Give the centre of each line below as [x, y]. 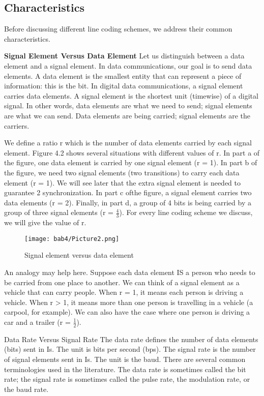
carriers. [17, 125]
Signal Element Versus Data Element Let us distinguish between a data [124, 56]
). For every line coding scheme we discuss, [186, 212]
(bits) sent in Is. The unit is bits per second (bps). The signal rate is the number [130, 349]
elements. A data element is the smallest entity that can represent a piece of [123, 75]
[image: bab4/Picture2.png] [72, 239]
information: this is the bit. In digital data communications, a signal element [124, 86]
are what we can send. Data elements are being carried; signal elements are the [127, 115]
